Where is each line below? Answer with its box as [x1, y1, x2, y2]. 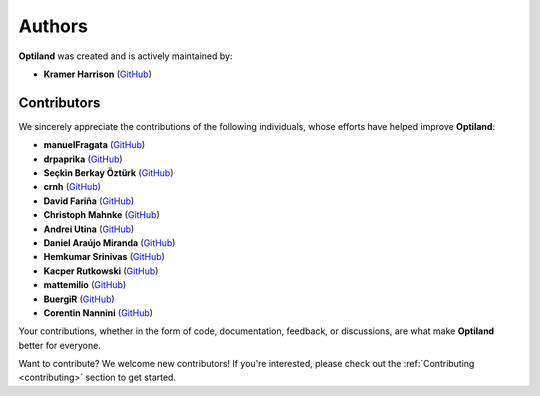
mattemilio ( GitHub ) [43, 279, 127, 291]
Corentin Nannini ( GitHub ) [43, 306, 154, 319]
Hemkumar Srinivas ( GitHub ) [43, 251, 165, 263]
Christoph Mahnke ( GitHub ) [43, 209, 160, 221]
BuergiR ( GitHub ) [43, 293, 115, 305]
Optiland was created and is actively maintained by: [18, 50, 233, 62]
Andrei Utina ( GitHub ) [43, 223, 135, 235]
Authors [18, 15, 89, 37]
